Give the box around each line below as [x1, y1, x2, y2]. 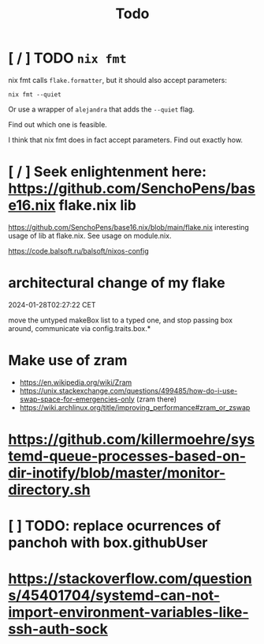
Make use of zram [8, 352, 128, 369]
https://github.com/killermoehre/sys [8, 430, 255, 448]
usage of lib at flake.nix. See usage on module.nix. [8, 231, 172, 240]
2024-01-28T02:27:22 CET [8, 299, 96, 309]
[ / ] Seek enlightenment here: [8, 163, 207, 181]
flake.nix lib [58, 197, 136, 214]
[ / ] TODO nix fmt [8, 49, 127, 67]
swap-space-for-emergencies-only [19, 394, 136, 404]
